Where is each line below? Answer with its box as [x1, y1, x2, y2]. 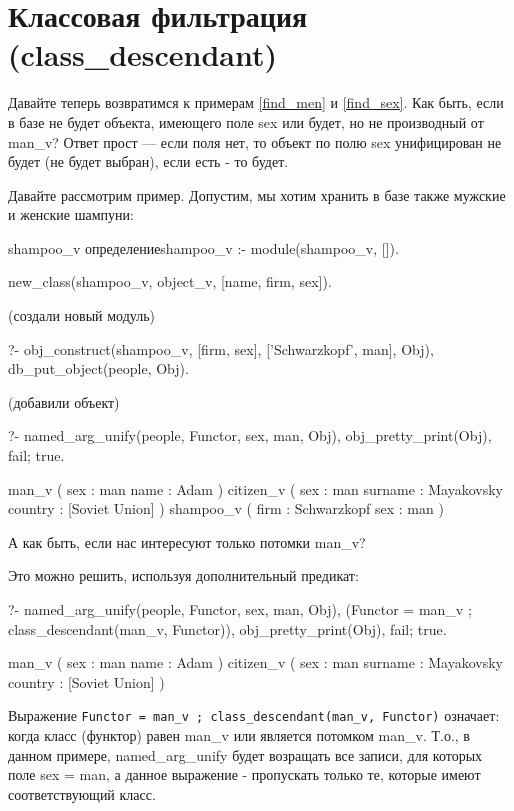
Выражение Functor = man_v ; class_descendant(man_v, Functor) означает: [8, 705, 500, 726]
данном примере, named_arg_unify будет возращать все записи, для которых [8, 744, 483, 765]
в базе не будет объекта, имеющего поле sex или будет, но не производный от [8, 111, 484, 132]
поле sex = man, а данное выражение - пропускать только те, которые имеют [8, 764, 481, 785]
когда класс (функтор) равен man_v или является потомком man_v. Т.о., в [8, 725, 470, 746]
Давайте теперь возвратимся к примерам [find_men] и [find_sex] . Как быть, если [8, 92, 504, 113]
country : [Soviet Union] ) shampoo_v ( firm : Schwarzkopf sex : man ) [8, 498, 444, 519]
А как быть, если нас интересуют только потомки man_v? [8, 531, 366, 552]
